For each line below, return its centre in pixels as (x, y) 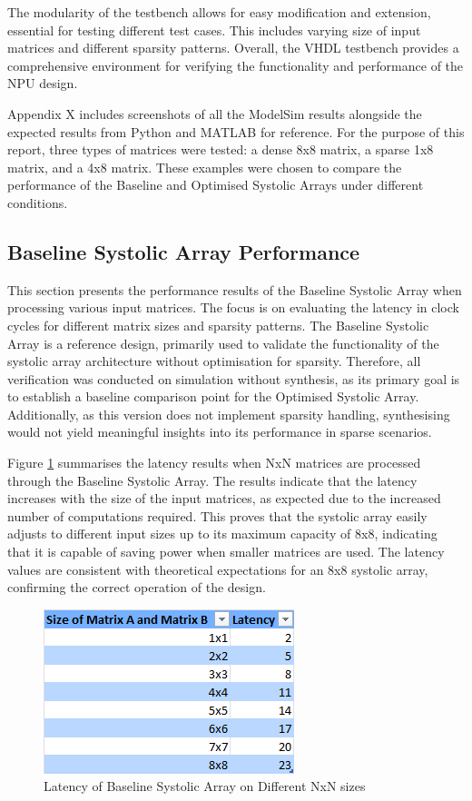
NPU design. (43, 83)
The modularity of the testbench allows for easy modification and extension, (219, 12)
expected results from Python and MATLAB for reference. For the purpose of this (236, 131)
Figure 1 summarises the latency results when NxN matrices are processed (214, 463)
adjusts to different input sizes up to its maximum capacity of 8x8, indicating (222, 534)
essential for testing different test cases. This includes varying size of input (214, 30)
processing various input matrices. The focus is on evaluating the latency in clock (233, 307)
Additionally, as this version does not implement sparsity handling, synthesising (229, 414)
